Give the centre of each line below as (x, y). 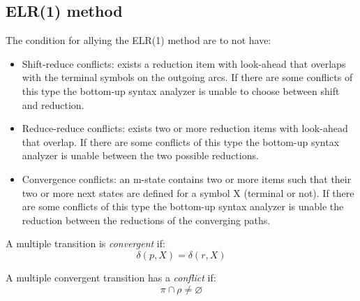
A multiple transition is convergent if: (85, 243)
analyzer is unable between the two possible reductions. (140, 155)
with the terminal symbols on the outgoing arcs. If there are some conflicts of (187, 77)
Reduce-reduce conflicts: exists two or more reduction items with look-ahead (185, 128)
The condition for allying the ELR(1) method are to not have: (138, 40)
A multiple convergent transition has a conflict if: (111, 277)
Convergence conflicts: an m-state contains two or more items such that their (187, 178)
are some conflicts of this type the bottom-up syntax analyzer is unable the (183, 206)
